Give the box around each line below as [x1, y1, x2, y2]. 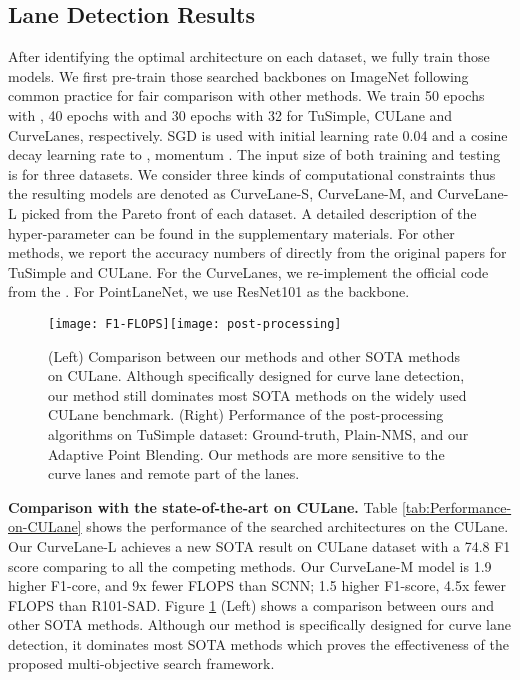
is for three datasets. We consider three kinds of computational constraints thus [8, 163, 496, 184]
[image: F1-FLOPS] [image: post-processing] [48, 316, 342, 331]
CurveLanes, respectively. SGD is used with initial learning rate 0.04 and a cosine [8, 124, 508, 145]
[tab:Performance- [401, 496, 512, 517]
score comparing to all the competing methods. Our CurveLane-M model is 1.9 [8, 555, 492, 576]
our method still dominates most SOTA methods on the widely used [48, 384, 467, 405]
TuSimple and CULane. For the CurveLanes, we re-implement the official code [8, 261, 489, 282]
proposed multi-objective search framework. [8, 653, 275, 674]
